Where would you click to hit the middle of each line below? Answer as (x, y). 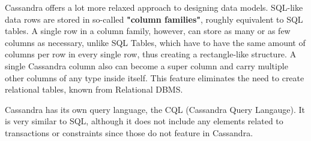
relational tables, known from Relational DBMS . (94, 89)
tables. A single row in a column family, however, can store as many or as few (148, 31)
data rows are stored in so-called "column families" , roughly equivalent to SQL (154, 19)
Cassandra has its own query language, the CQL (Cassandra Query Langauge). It (155, 109)
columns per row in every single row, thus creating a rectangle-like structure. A (151, 54)
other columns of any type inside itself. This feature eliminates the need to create (155, 77)
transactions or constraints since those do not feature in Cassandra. (129, 132)
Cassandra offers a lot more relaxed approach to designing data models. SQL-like (154, 7)
